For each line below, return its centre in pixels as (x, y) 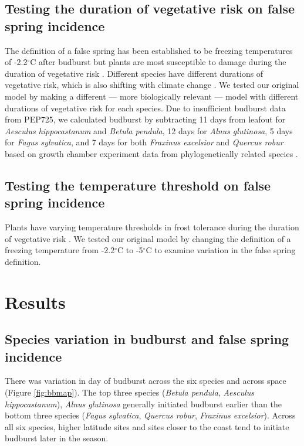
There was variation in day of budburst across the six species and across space (146, 381)
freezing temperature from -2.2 (60, 250)
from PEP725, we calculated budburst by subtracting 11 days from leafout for (145, 119)
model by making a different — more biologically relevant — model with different (152, 96)
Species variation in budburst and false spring (147, 339)
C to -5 (130, 250)
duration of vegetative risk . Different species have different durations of (134, 73)
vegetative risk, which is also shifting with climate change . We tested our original (152, 85)
